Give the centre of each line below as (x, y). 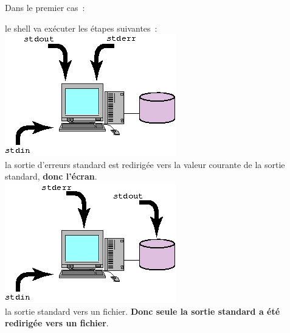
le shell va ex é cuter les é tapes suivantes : (81, 28)
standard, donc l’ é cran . (51, 176)
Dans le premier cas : (45, 7)
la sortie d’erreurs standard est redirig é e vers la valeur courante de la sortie (145, 164)
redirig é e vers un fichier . (57, 323)
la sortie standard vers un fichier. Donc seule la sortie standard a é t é (143, 311)
